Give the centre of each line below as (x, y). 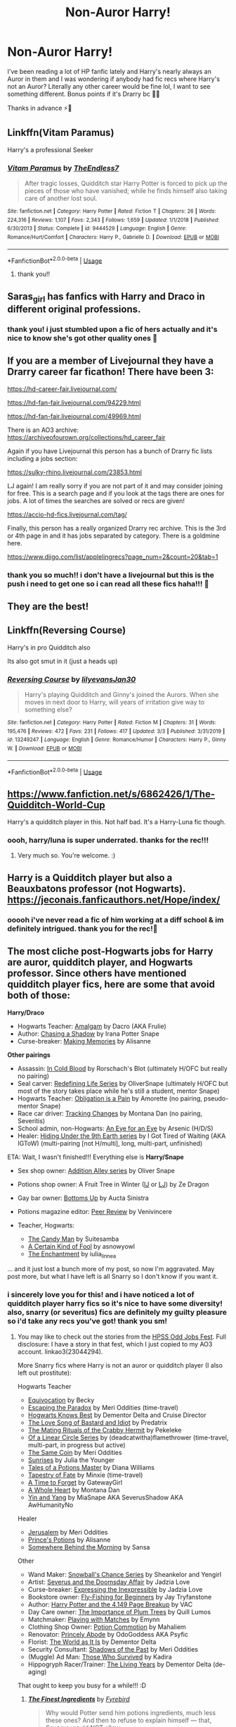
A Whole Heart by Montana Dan (74, 1490)
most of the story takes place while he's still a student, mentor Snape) (118, 1091)
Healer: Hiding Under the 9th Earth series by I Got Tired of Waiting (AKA (122, 1136)
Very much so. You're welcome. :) (66, 855)
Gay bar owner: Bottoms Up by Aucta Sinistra (83, 1198)
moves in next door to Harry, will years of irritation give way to (114, 702)
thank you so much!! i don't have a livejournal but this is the (111, 575)
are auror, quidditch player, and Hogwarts (100, 962)
